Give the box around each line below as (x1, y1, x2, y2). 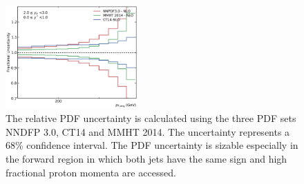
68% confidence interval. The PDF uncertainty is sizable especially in (6, 138, 298, 152)
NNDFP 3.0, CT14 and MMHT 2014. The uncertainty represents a (6, 124, 290, 139)
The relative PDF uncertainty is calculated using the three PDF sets (6, 111, 296, 125)
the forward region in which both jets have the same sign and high (6, 151, 287, 165)
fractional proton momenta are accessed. (6, 165, 176, 179)
